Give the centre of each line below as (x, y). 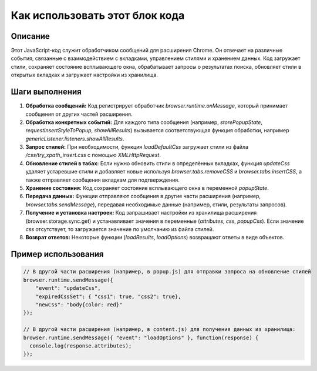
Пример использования (57, 254)
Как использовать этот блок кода (98, 15)
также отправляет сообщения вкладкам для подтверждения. (102, 180)
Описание (30, 36)
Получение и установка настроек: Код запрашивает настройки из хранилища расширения (141, 213)
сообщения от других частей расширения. (79, 114)
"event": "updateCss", (68, 288)
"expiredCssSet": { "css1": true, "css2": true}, (108, 296)
